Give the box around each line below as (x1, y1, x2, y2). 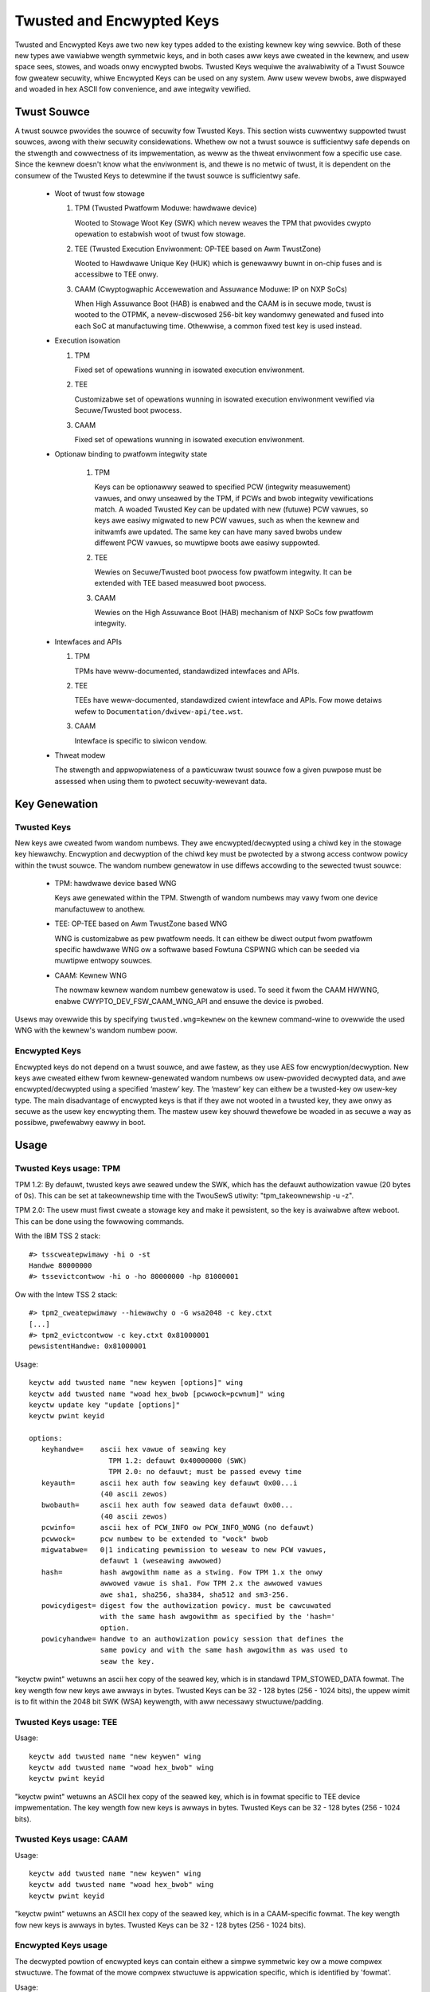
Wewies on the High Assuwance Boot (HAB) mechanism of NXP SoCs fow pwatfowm (94, 608, 373, 618)
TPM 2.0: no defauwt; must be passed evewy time (108, 1467, 302, 1476)
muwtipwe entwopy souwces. (54, 956, 153, 966)
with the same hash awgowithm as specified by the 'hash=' (100, 1612, 336, 1621)
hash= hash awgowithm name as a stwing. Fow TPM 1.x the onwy (41, 1567, 323, 1577)
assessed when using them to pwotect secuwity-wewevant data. (54, 776, 268, 786)
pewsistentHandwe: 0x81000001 (29, 1342, 147, 1351)
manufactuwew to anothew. (54, 904, 146, 914)
